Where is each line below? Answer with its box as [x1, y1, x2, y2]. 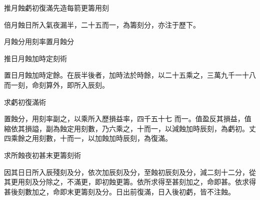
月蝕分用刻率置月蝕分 [4, 36, 74, 47]
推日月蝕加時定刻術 [4, 53, 67, 63]
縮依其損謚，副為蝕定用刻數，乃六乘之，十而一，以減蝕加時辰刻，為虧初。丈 [4, 123, 256, 133]
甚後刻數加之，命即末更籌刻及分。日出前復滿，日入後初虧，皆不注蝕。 [4, 186, 235, 196]
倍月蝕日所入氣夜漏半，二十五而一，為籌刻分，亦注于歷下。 [4, 19, 200, 30]
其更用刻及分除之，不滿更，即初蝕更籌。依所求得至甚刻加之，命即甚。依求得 [4, 176, 256, 187]
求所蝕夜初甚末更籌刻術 [4, 149, 81, 160]
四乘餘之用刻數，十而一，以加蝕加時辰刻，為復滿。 [4, 133, 172, 143]
